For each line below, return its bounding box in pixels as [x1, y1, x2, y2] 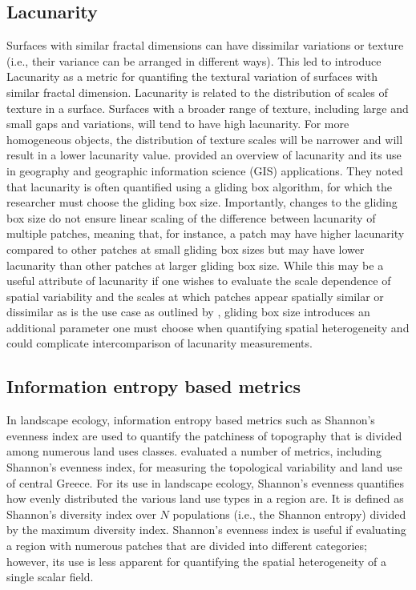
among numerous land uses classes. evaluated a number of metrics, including [6, 443, 382, 460]
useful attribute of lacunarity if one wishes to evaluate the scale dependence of [6, 272, 391, 289]
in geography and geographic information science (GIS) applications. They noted [6, 162, 403, 179]
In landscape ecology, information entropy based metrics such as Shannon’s [6, 411, 375, 428]
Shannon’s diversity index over [6, 505, 156, 522]
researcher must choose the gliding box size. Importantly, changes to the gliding [6, 194, 398, 211]
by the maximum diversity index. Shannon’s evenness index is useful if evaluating [6, 521, 406, 538]
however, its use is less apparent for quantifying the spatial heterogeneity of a [6, 552, 386, 569]
